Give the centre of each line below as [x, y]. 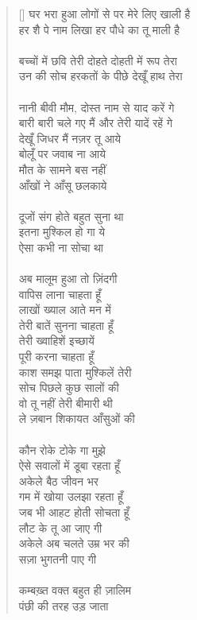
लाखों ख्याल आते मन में [65, 310]
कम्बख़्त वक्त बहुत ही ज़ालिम [75, 589]
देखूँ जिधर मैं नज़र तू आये [70, 138]
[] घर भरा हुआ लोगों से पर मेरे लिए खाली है [104, 14]
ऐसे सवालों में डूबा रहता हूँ [69, 465]
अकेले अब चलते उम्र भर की [74, 543]
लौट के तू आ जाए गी [60, 527]
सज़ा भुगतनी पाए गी [57, 558]
